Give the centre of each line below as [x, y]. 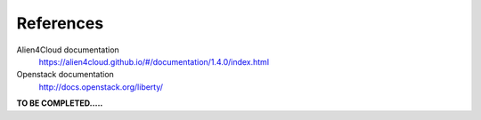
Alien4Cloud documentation [68, 50]
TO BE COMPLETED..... [60, 103]
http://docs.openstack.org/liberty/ [101, 87]
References [60, 23]
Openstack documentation [65, 75]
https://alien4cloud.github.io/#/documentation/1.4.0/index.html [154, 61]
